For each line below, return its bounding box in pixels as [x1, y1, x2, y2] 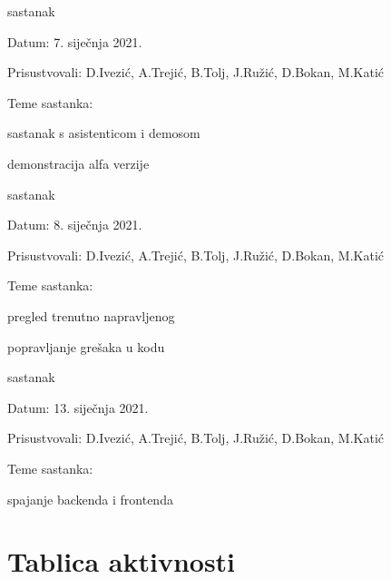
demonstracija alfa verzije [7, 153, 150, 172]
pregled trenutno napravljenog [7, 306, 175, 325]
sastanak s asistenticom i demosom [7, 123, 200, 142]
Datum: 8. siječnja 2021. [7, 215, 142, 234]
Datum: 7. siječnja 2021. [7, 32, 142, 51]
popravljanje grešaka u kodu [7, 337, 165, 356]
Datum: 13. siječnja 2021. [7, 397, 149, 417]
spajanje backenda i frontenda [7, 489, 173, 508]
